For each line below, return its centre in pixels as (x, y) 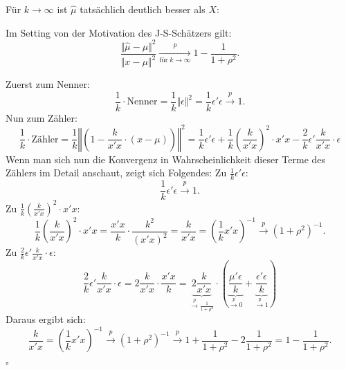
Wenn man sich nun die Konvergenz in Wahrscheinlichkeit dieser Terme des (166, 159)
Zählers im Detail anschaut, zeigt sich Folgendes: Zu (116, 173)
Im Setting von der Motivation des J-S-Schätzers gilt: (119, 32)
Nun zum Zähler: (42, 117)
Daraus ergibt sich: (46, 318)
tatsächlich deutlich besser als (143, 9)
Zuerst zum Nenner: (48, 84)
